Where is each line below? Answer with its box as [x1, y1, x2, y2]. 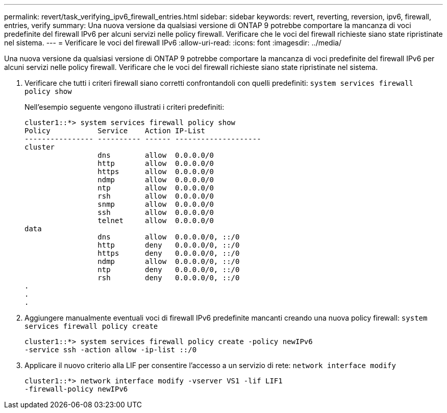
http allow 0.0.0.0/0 [97, 159, 214, 167]
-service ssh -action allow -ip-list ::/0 [24, 346, 197, 354]
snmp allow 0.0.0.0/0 [97, 200, 214, 208]
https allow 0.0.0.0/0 [97, 167, 214, 176]
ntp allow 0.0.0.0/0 [97, 184, 214, 192]
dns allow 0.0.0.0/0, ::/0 [97, 233, 240, 241]
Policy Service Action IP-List [24, 127, 206, 135]
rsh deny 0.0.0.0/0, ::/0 [97, 274, 240, 282]
